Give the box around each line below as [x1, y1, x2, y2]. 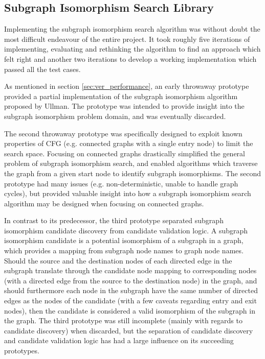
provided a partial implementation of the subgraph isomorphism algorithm [4, 90, 238, 101]
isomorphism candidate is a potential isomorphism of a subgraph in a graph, [4, 235, 244, 246]
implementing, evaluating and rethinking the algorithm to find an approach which [4, 43, 261, 54]
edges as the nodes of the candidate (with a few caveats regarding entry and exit [4, 295, 257, 306]
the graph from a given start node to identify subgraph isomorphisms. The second [4, 167, 261, 178]
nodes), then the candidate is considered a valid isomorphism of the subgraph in [4, 305, 255, 316]
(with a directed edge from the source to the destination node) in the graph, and [4, 275, 257, 285]
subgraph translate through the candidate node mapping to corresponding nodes [4, 265, 257, 276]
